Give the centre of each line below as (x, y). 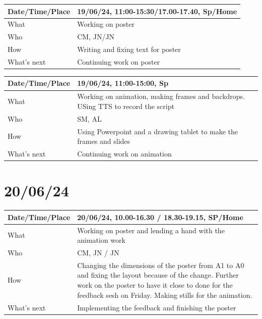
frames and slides (104, 141)
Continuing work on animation (124, 154)
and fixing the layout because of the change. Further (158, 275)
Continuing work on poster (119, 61)
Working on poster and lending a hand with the (151, 230)
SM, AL (89, 118)
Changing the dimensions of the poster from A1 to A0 (161, 265)
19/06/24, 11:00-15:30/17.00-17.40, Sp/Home (157, 11)
